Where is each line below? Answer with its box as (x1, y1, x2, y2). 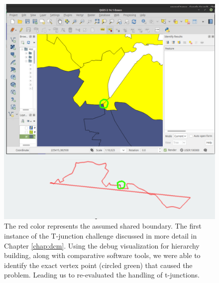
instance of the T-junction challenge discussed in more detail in (4, 230, 197, 241)
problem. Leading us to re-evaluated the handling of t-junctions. (4, 270, 200, 280)
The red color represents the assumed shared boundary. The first (4, 221, 202, 231)
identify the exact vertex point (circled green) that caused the (4, 260, 193, 270)
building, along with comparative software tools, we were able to (4, 250, 201, 261)
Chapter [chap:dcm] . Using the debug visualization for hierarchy (4, 240, 200, 251)
